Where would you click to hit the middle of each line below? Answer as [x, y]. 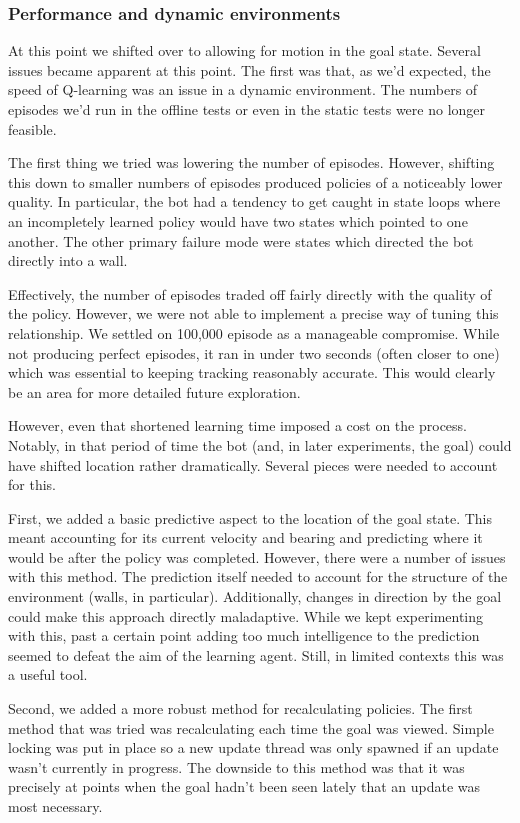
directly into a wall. [68, 260]
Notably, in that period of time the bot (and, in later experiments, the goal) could [260, 444]
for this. [32, 484]
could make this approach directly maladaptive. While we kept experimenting [246, 615]
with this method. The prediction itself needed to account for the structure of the [258, 576]
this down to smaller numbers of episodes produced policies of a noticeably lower [255, 181]
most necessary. [55, 806]
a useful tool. [48, 674]
